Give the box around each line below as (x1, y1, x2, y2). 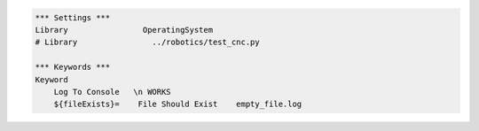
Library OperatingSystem (35, 25, 213, 35)
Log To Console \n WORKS (53, 87, 172, 96)
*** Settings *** (35, 12, 111, 22)
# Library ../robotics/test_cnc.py (35, 37, 261, 48)
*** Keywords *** (35, 62, 111, 73)
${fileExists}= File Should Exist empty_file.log (53, 99, 302, 110)
